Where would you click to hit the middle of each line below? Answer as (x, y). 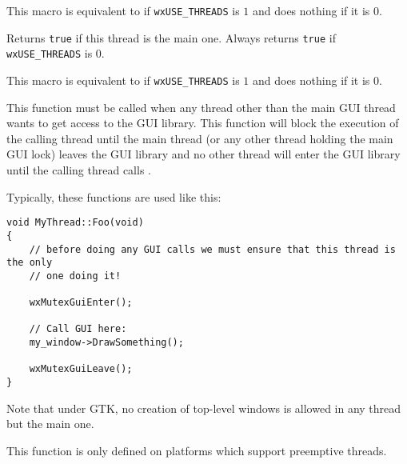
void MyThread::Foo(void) (75, 223)
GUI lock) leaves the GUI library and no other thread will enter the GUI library (203, 154)
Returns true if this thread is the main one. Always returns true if (171, 37)
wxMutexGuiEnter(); (81, 303)
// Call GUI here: (78, 329)
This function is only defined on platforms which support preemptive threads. (197, 450)
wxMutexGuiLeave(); (81, 369)
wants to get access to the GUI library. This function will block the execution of (203, 123)
